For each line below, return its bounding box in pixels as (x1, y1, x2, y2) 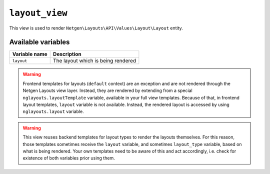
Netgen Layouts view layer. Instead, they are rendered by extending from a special (22, 87, 192, 93)
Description (52, 50, 82, 57)
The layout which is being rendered (52, 57, 136, 64)
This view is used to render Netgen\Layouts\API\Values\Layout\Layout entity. (9, 25, 183, 31)
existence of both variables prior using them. (22, 155, 115, 161)
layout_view (9, 7, 67, 18)
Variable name (12, 50, 47, 57)
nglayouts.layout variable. (22, 108, 84, 114)
